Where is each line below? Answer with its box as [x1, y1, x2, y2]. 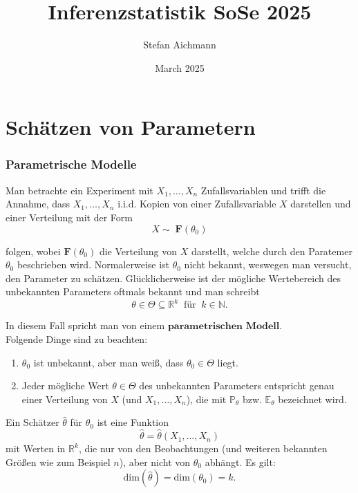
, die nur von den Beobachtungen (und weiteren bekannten [78, 441, 328, 456]
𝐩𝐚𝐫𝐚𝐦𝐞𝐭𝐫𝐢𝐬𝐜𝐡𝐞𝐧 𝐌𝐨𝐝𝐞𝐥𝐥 [167, 322, 280, 332]
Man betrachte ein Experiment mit [6, 183, 153, 197]
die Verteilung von [99, 243, 177, 258]
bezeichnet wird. [278, 391, 347, 406]
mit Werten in [6, 441, 66, 456]
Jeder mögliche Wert [21, 378, 109, 393]
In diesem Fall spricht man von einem [6, 318, 165, 333]
